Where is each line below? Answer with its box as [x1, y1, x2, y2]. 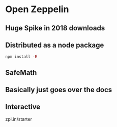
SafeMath [5, 68, 37, 77]
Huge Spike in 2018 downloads [5, 24, 105, 32]
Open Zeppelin [5, 4, 69, 15]
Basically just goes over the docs [5, 86, 112, 94]
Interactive [5, 103, 41, 111]
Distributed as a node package [5, 40, 104, 49]
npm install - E [5, 54, 38, 59]
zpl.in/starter [5, 116, 32, 122]
